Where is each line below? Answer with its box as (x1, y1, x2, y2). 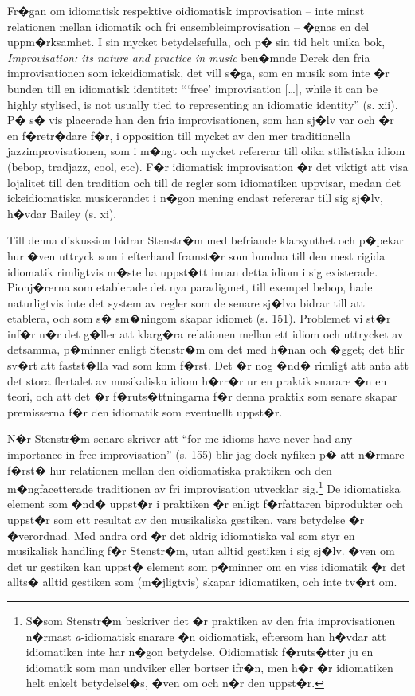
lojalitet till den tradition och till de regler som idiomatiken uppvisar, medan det (7, 174, 401, 190)
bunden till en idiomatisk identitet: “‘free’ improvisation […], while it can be (7, 80, 378, 96)
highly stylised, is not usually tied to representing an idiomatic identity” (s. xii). (7, 96, 398, 112)
